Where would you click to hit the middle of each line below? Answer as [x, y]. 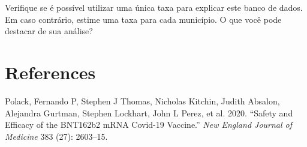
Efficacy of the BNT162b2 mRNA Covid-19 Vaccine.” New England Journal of [149, 124]
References [50, 72]
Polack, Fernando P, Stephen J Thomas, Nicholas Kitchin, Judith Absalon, [142, 100]
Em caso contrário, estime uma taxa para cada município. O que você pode [143, 19]
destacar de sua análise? [49, 31]
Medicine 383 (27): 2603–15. [56, 136]
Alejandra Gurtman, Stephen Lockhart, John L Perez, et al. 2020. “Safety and [149, 112]
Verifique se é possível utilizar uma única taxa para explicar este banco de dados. [154, 7]
